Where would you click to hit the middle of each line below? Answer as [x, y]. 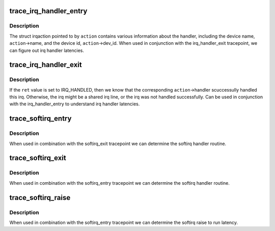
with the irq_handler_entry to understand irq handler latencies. [75, 104]
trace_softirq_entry [40, 119]
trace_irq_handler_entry [48, 11]
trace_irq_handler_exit [46, 65]
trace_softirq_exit [38, 158]
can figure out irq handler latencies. [47, 50]
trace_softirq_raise [40, 198]
